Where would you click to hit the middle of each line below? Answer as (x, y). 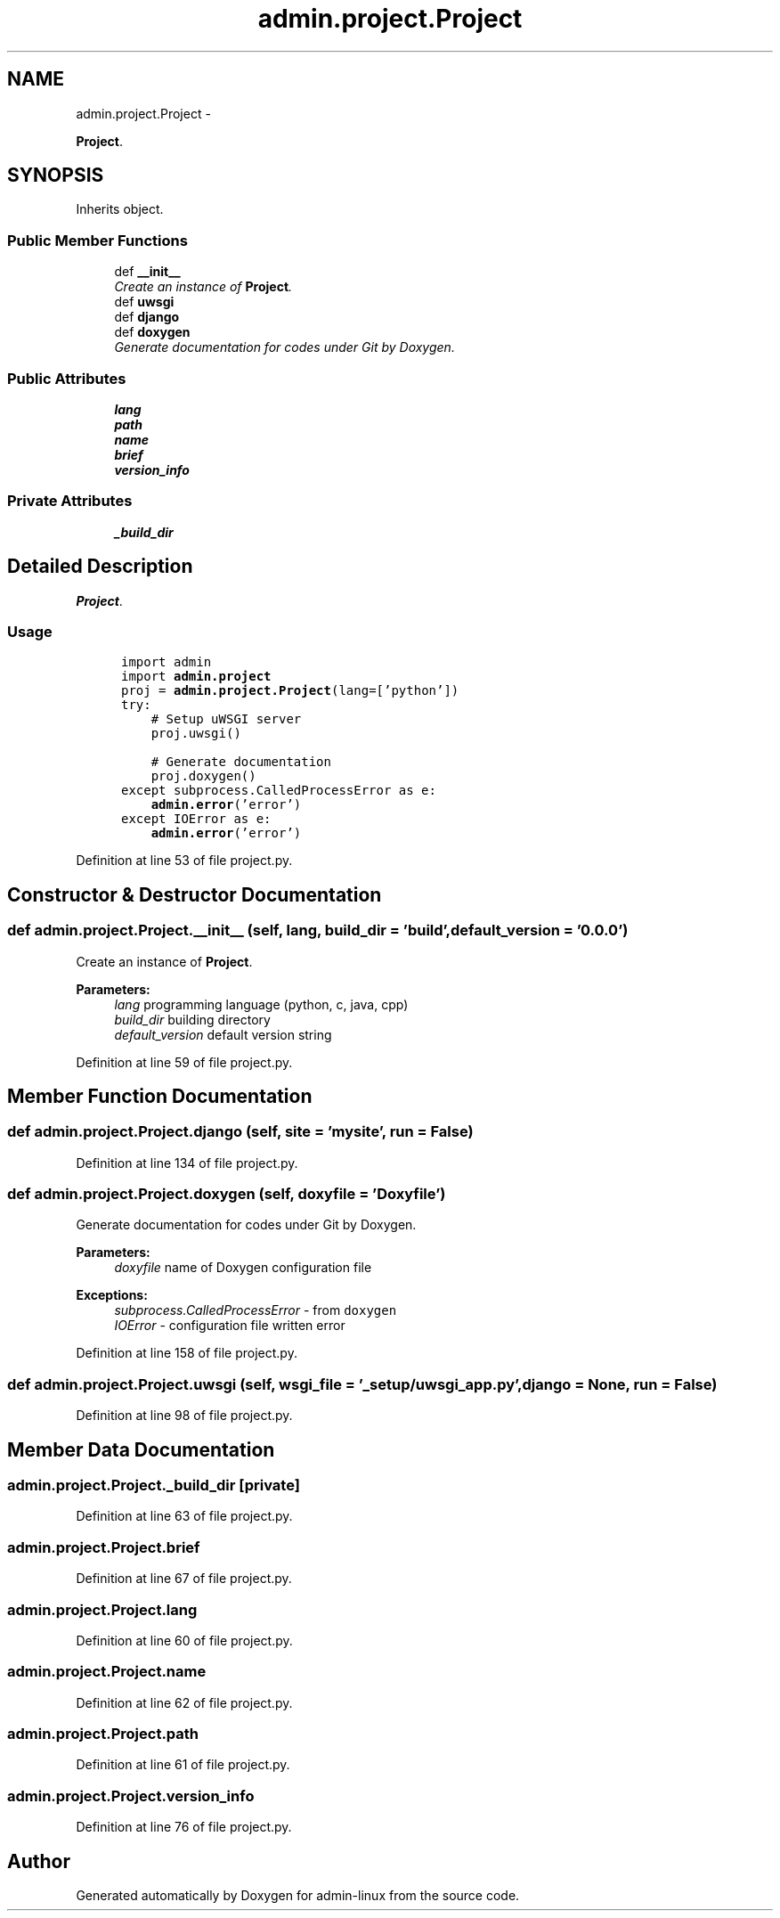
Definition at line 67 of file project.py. (184, 1579)
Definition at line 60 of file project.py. (184, 1640)
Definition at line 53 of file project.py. (184, 861)
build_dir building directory (192, 1019)
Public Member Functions (97, 240)
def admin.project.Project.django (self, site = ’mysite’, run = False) (240, 1132)
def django (147, 317)
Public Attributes (67, 378)
